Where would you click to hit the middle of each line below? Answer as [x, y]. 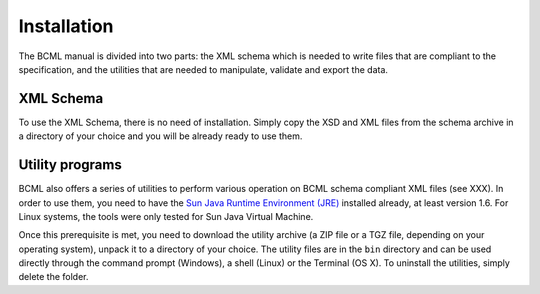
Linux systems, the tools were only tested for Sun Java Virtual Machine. [166, 216]
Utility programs [70, 165]
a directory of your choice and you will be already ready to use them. [160, 136]
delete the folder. [53, 277]
